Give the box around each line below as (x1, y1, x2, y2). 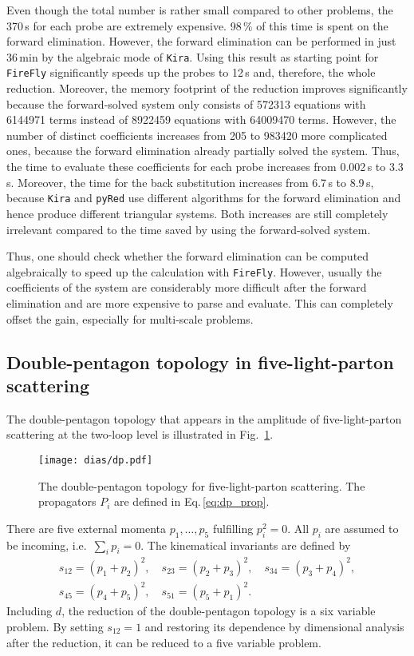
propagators (38, 493, 97, 510)
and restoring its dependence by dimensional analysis (144, 618, 404, 634)
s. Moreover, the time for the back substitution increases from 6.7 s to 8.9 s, (6, 173, 374, 190)
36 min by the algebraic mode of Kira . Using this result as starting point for (6, 48, 379, 65)
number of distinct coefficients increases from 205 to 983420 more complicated (6, 126, 388, 143)
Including (6, 602, 53, 619)
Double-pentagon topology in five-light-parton (6, 349, 394, 374)
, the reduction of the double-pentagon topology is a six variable (61, 602, 376, 619)
